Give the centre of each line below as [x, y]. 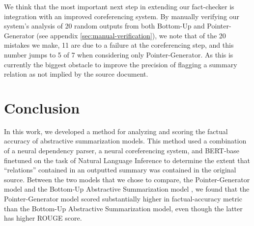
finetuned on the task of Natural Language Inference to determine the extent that [127, 160]
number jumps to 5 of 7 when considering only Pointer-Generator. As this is [119, 54]
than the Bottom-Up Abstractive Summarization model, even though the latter [123, 208]
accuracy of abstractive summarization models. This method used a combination [125, 141]
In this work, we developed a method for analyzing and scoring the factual [116, 131]
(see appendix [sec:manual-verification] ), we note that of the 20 [131, 35]
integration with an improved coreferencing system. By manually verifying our [122, 16]
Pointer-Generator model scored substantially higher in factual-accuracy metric [123, 199]
